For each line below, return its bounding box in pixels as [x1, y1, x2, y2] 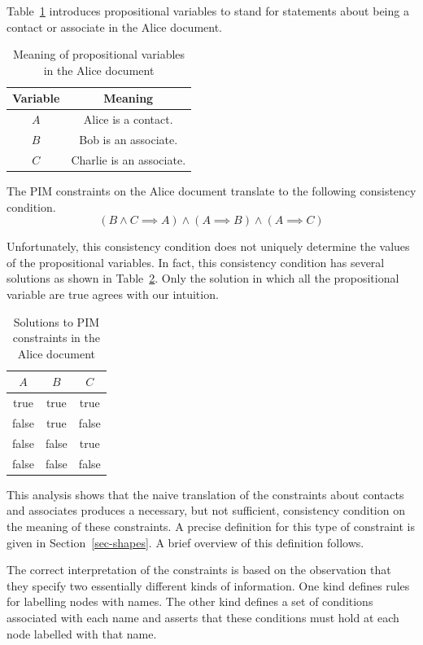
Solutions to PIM [13, 313, 100, 330]
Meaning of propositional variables [12, 46, 185, 63]
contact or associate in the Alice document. [7, 18, 222, 35]
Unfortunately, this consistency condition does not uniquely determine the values [7, 238, 410, 255]
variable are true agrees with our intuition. [7, 285, 219, 302]
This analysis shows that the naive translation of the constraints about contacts [7, 485, 404, 502]
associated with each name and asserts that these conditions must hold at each [7, 608, 399, 625]
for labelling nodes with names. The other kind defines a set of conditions [7, 593, 373, 610]
